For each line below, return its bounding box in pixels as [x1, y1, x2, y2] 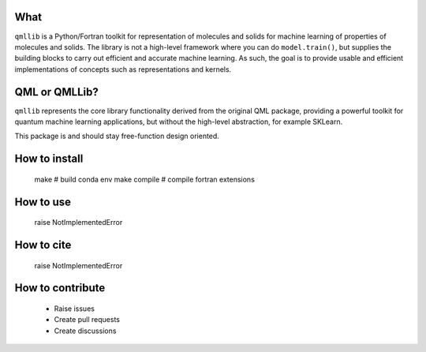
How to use [14, 195, 71, 208]
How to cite [14, 238, 72, 252]
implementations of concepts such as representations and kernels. [14, 64, 232, 74]
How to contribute [14, 281, 106, 295]
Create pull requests [54, 315, 120, 324]
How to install [14, 152, 84, 166]
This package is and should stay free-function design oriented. [14, 131, 220, 141]
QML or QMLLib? [14, 85, 99, 99]
